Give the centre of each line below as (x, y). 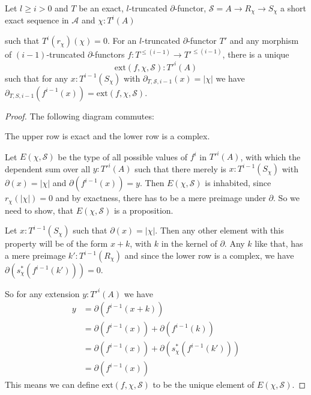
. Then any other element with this (219, 230)
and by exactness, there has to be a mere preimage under (161, 198)
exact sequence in (37, 20)
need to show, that (39, 210)
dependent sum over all (48, 168)
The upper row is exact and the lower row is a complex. (107, 136)
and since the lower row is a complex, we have (209, 255)
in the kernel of (189, 243)
